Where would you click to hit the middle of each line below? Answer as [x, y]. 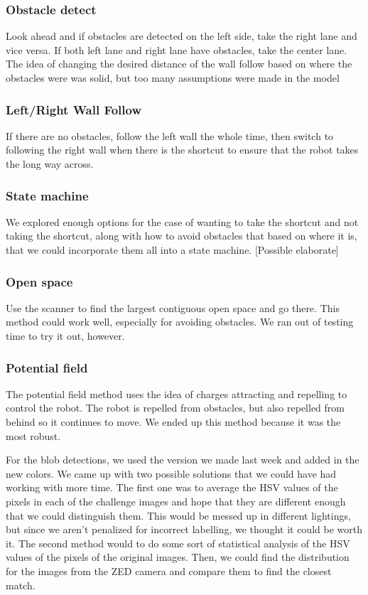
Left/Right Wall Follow [74, 109]
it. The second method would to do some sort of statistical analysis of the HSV [178, 543]
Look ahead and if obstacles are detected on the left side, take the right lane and [182, 36]
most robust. [33, 435]
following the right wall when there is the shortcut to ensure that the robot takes [182, 150]
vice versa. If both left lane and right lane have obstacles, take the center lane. [177, 49]
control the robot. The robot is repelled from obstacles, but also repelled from [175, 408]
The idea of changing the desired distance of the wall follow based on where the [179, 64]
